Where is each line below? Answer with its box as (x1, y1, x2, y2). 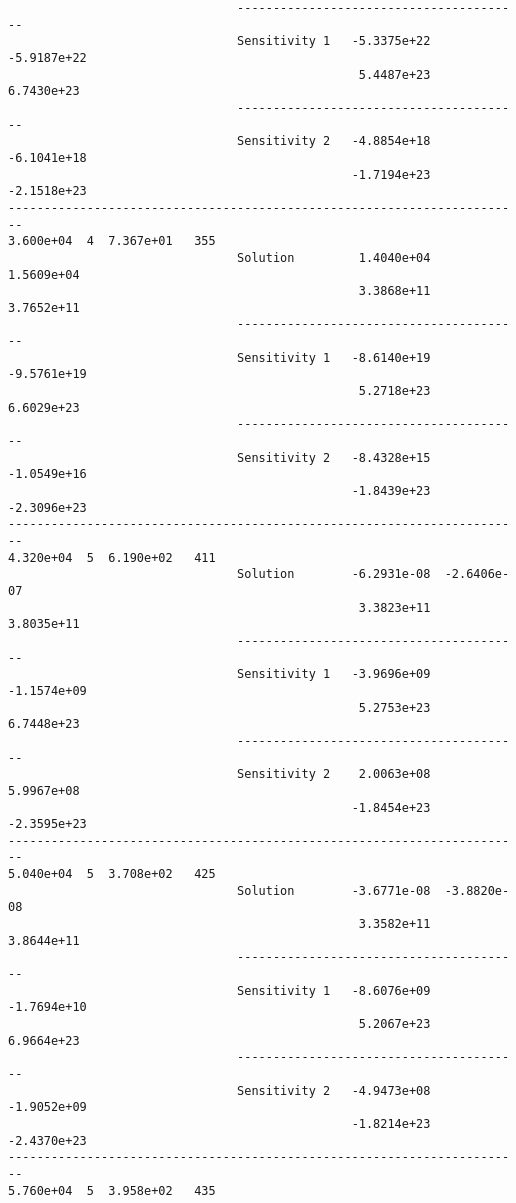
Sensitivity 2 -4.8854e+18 (237, 134, 431, 149)
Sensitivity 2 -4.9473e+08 (237, 1083, 431, 1098)
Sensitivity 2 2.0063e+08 (237, 767, 431, 782)
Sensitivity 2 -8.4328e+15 (237, 450, 431, 465)
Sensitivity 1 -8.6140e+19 (237, 350, 431, 365)
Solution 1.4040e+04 (237, 250, 431, 265)
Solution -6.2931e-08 (237, 567, 431, 582)
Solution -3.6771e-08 (237, 883, 431, 898)
